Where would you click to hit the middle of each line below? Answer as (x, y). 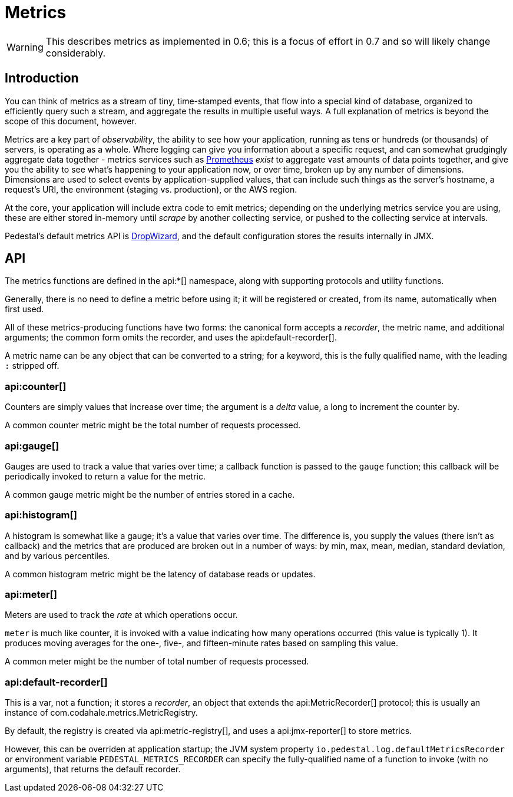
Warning (25, 47)
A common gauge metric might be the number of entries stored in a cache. (150, 494)
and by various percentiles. (57, 555)
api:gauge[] (32, 446)
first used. (24, 309)
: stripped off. (32, 366)
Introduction (42, 78)
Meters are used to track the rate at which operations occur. (121, 615)
